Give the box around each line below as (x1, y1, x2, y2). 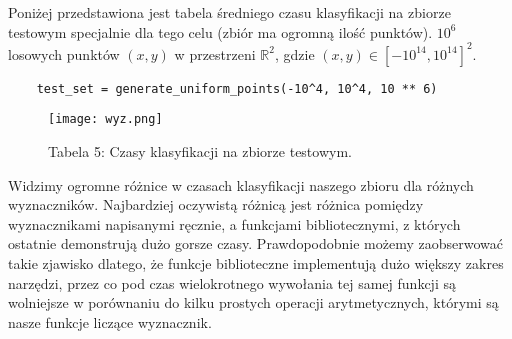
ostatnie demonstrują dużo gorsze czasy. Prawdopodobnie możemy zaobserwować (8, 233, 503, 254)
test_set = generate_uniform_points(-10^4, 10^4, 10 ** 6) (36, 81, 438, 96)
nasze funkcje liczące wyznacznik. (8, 311, 212, 332)
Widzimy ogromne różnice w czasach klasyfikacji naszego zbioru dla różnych (8, 174, 474, 195)
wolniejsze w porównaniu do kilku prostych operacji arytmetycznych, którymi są (8, 292, 499, 313)
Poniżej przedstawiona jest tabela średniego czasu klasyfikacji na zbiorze (8, 2, 451, 22)
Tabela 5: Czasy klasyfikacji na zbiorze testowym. (48, 141, 352, 161)
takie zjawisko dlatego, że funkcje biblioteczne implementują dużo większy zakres (8, 252, 504, 273)
